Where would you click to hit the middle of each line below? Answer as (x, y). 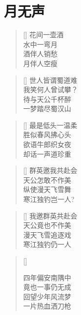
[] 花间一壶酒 (43, 35)
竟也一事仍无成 (47, 287)
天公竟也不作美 (47, 225)
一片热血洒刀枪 (47, 306)
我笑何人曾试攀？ (51, 89)
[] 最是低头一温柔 (50, 125)
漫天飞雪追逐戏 (47, 234)
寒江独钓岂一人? (49, 199)
